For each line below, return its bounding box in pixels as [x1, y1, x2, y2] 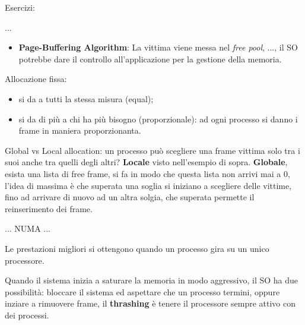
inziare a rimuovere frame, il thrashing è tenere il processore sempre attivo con [5, 297, 296, 310]
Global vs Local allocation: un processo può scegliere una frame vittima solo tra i [5, 144, 300, 156]
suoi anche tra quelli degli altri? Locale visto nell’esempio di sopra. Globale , [5, 156, 288, 168]
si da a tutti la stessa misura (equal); [18, 92, 154, 105]
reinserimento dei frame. [5, 202, 93, 214]
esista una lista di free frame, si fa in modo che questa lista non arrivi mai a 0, [5, 167, 290, 179]
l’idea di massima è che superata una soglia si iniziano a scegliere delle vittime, [5, 179, 292, 191]
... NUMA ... [5, 222, 51, 235]
